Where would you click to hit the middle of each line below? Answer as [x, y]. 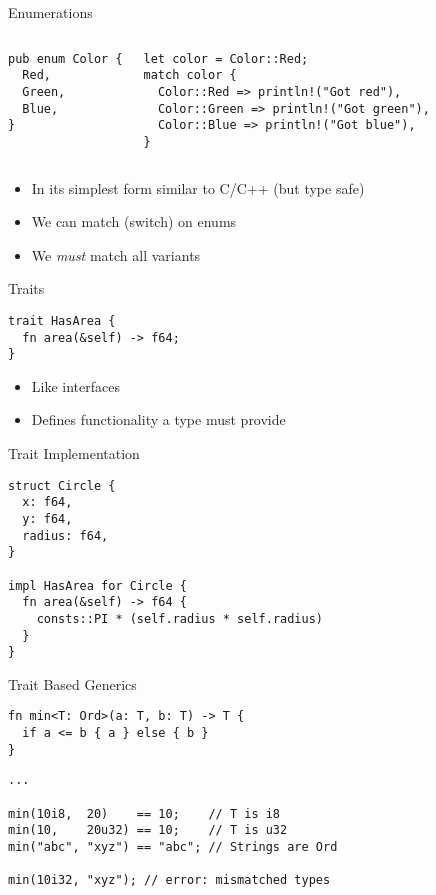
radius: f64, [65, 535]
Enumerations [50, 12]
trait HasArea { [62, 320]
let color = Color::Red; [226, 58]
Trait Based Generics [72, 683]
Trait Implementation [74, 453]
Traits [26, 288]
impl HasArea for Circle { [97, 585]
